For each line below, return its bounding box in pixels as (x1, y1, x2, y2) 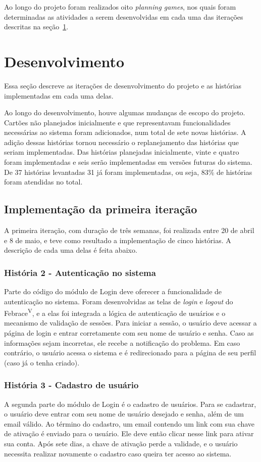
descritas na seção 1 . (4, 21, 69, 32)
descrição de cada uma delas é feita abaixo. (4, 245, 137, 255)
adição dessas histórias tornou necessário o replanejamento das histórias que (4, 136, 239, 147)
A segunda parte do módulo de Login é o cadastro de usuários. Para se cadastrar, (4, 398, 256, 409)
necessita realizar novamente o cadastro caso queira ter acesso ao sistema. (4, 448, 232, 458)
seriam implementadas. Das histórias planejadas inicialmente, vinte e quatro (4, 147, 239, 157)
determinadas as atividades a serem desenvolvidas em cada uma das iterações (4, 11, 243, 22)
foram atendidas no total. (4, 176, 83, 187)
